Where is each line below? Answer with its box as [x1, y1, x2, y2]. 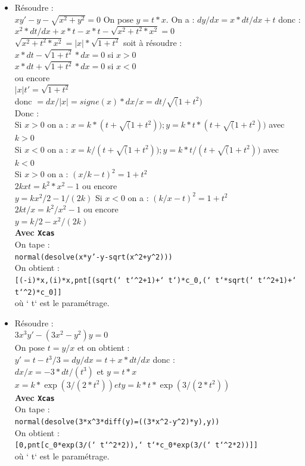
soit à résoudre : [123, 36, 182, 48]
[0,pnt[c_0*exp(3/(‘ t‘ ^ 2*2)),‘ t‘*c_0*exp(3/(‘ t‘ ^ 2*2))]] [14, 441, 258, 450]
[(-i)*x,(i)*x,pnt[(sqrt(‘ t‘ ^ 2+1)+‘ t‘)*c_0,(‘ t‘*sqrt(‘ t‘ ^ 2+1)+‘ [14, 276, 297, 285]
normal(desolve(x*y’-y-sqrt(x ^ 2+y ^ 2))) [14, 252, 173, 261]
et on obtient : [77, 341, 130, 354]
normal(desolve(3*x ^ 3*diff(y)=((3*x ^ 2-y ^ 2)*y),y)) [14, 417, 220, 426]
